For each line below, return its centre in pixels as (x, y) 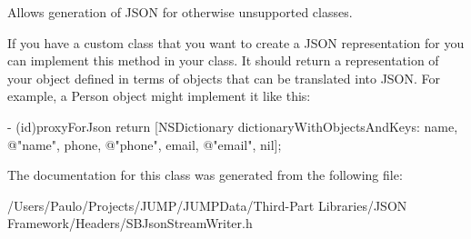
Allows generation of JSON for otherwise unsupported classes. (180, 12)
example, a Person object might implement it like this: (159, 96)
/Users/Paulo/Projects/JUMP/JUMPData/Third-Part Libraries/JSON (207, 205)
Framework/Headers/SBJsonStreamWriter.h (130, 223)
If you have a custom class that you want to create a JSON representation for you (236, 42)
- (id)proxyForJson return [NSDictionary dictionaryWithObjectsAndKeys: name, (233, 126)
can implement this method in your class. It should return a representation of (223, 60)
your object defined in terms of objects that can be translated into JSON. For (224, 78)
